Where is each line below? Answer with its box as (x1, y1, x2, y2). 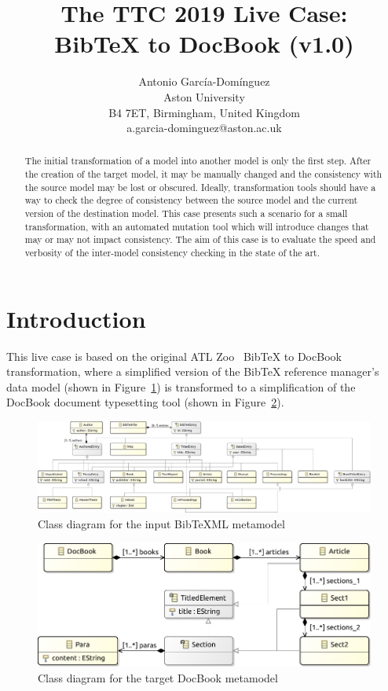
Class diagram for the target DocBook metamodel (38, 670, 278, 686)
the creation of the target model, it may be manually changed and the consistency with (24, 167, 383, 181)
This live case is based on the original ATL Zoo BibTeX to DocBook (6, 347, 342, 364)
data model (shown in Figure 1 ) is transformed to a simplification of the (6, 378, 356, 395)
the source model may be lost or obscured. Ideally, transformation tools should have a (24, 180, 376, 193)
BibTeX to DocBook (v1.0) (54, 28, 354, 60)
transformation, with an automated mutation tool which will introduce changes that (24, 219, 369, 233)
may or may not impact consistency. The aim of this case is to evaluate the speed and (24, 233, 376, 246)
